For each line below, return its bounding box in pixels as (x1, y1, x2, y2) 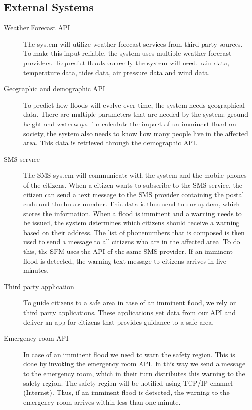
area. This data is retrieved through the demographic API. (23, 138, 198, 148)
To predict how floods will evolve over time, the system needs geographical (23, 99, 245, 110)
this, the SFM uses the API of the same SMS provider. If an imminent (23, 246, 233, 256)
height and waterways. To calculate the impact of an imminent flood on (23, 118, 236, 128)
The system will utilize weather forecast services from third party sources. (23, 38, 243, 48)
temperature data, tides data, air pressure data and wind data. (23, 67, 210, 77)
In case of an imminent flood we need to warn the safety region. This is (23, 349, 235, 359)
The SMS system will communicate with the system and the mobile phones (23, 170, 247, 180)
